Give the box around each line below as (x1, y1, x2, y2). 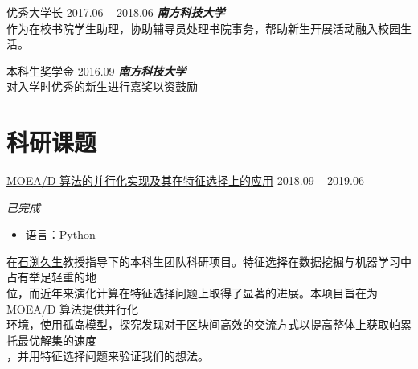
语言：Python (25, 226, 96, 243)
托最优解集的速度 (6, 331, 96, 348)
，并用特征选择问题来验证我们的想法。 (6, 347, 209, 364)
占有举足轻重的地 (6, 269, 96, 285)
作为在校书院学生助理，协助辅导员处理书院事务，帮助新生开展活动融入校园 (6, 19, 400, 36)
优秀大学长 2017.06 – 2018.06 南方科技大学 (6, 4, 225, 20)
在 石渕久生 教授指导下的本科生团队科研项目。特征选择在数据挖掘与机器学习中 (6, 252, 412, 269)
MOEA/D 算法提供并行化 (6, 300, 139, 317)
